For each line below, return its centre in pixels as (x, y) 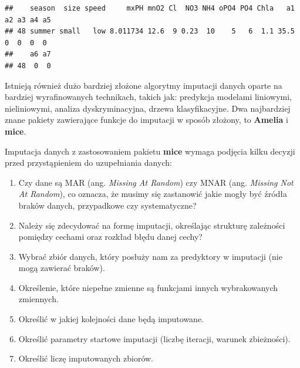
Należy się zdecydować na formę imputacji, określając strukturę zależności (152, 225)
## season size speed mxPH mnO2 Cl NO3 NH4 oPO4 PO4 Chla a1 (150, 8)
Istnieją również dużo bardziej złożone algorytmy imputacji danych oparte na (144, 85)
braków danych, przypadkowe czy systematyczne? (107, 205)
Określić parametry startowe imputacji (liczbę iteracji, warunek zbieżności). (154, 338)
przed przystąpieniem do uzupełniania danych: (88, 163)
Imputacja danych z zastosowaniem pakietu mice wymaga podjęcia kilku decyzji (150, 151)
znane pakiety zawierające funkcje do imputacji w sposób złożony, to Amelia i (146, 120)
